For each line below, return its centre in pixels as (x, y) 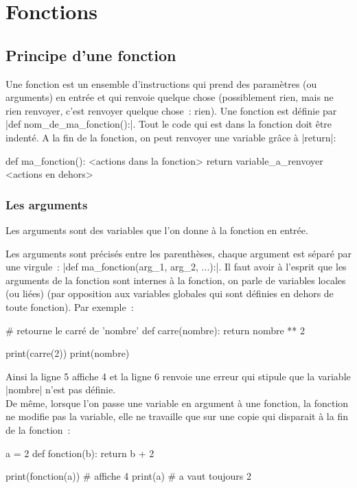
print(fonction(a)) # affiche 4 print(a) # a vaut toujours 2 (128, 476)
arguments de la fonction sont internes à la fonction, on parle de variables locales (176, 280)
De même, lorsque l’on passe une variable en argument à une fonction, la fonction (177, 403)
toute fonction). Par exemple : (70, 306)
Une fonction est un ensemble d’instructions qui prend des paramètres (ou (161, 83)
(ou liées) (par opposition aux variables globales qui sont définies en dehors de (170, 293)
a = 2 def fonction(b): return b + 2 (80, 453)
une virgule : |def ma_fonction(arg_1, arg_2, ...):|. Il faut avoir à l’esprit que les (176, 267)
